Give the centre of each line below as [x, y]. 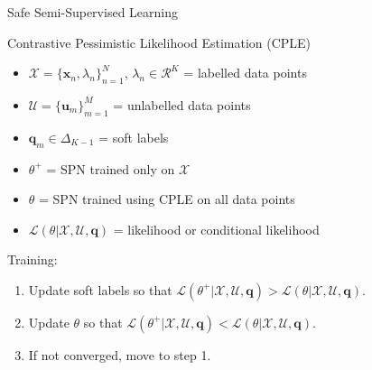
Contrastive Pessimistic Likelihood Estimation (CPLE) [159, 42]
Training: [33, 259]
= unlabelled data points [182, 104]
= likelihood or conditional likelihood [216, 229]
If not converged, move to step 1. [120, 354]
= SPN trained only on [111, 168]
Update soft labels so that [100, 289]
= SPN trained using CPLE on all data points [167, 199]
